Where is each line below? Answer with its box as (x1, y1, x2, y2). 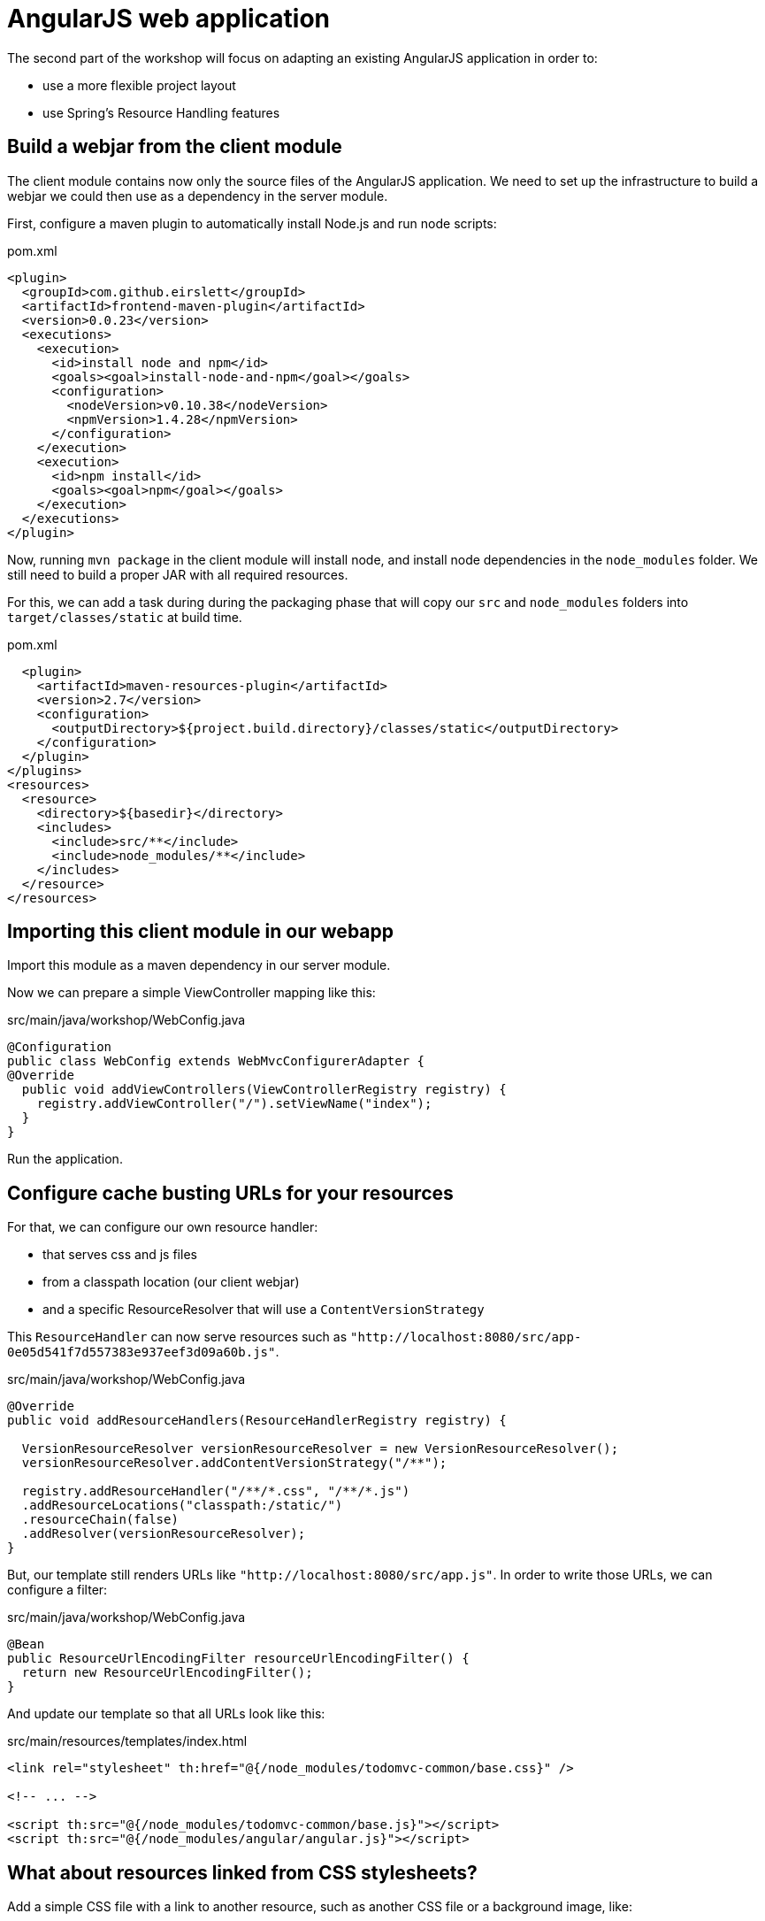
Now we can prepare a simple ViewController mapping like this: (7, 985, 376, 1001)
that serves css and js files (42, 1247, 197, 1263)
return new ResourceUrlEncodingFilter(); (21, 1665, 313, 1680)
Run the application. (7, 1151, 123, 1167)
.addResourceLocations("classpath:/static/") (21, 1498, 343, 1513)
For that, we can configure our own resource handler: (7, 1219, 318, 1235)
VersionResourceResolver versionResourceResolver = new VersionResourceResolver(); (21, 1441, 619, 1456)
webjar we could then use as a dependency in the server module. (7, 188, 388, 204)
